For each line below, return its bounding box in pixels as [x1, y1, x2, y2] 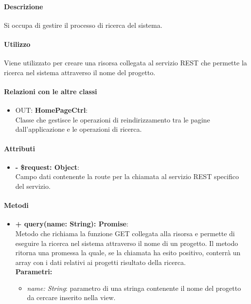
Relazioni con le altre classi [4, 86, 97, 96]
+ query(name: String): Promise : [15, 219, 128, 229]
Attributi [4, 143, 35, 153]
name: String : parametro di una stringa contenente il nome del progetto [27, 283, 241, 293]
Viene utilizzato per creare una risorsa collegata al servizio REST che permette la [4, 58, 247, 68]
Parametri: [15, 266, 53, 277]
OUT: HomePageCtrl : [15, 105, 88, 115]
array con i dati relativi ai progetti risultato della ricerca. [15, 257, 186, 267]
